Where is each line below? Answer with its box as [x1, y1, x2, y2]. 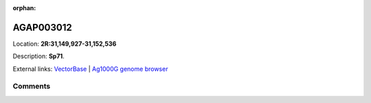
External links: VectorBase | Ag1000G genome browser [12, 65, 168, 73]
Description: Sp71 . [12, 52, 65, 61]
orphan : [12, 4, 36, 12]
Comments [12, 82, 51, 91]
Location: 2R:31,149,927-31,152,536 [12, 40, 117, 48]
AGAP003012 [12, 21, 72, 33]
